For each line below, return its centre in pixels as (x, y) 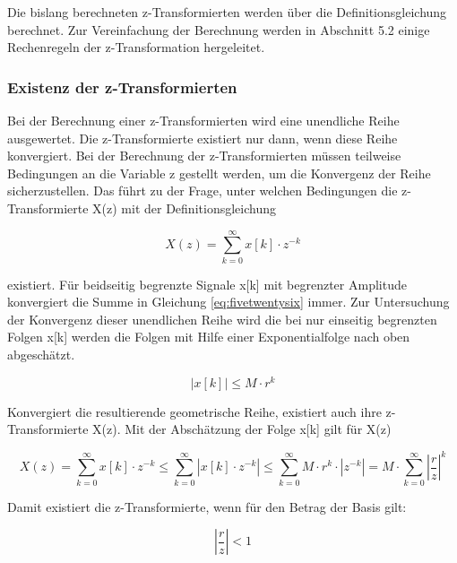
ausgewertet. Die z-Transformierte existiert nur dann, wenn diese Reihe (203, 138)
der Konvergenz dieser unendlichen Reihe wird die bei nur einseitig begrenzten (222, 319)
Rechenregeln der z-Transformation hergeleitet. (136, 47)
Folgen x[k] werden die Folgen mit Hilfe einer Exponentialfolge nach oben (209, 337)
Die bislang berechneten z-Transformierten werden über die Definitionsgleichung (227, 12)
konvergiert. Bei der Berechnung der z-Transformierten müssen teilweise (204, 156)
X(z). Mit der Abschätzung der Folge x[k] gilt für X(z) (242, 429)
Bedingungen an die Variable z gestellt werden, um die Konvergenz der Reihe (219, 173)
